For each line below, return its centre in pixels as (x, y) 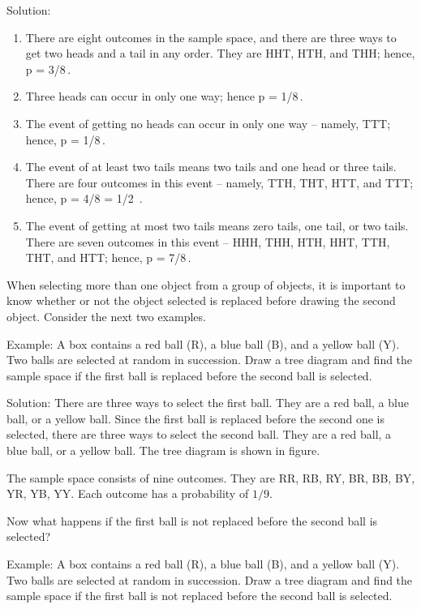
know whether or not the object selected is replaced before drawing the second (201, 300)
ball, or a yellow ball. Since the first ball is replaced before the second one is (195, 418)
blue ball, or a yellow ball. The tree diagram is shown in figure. (163, 450)
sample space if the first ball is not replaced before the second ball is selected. (200, 596)
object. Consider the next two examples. (106, 316)
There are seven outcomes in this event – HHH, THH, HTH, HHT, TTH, (208, 241)
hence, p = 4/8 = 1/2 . (84, 198)
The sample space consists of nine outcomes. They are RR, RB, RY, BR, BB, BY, (211, 477)
